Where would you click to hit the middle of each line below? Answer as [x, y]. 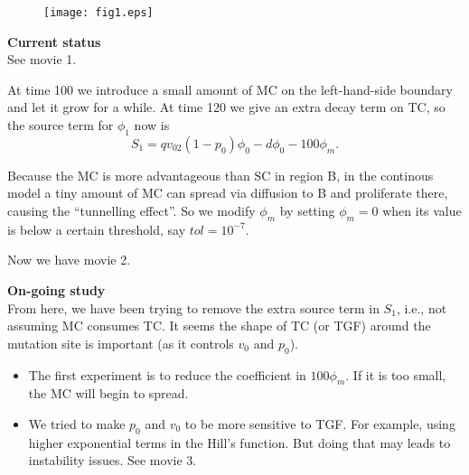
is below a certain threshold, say [97, 229]
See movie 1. [42, 59]
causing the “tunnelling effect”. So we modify [131, 211]
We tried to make [77, 423]
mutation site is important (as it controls [121, 343]
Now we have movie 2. [69, 260]
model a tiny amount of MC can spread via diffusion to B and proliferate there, [228, 193]
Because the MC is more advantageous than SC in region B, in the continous [220, 175]
